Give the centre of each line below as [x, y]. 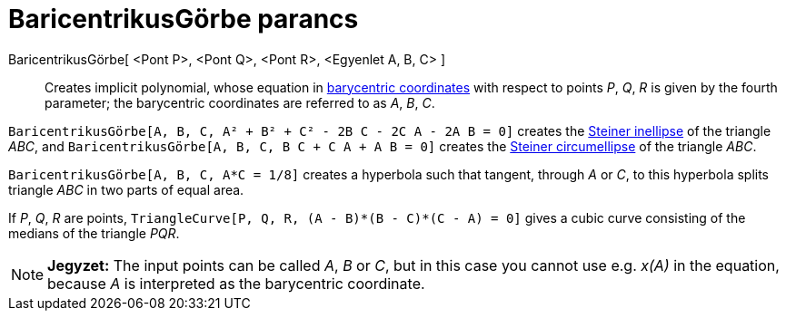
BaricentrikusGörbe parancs [184, 19]
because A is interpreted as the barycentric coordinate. [236, 283]
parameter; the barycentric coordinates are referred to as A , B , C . [240, 102]
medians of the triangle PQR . [94, 233]
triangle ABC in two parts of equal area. [126, 189]
